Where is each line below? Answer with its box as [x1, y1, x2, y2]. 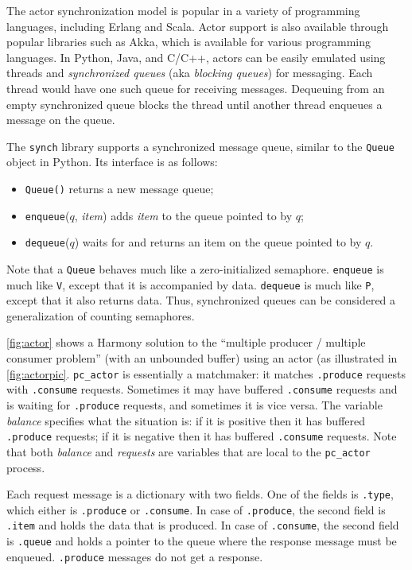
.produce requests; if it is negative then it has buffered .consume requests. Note [6, 428, 397, 444]
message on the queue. [6, 111, 115, 128]
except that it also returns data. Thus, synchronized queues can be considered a [6, 292, 396, 308]
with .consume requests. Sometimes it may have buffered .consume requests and [6, 381, 398, 397]
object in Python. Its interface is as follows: [6, 153, 218, 170]
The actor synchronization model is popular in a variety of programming [6, 2, 360, 18]
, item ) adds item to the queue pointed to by [74, 207, 293, 223]
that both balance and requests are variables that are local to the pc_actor [6, 443, 371, 459]
